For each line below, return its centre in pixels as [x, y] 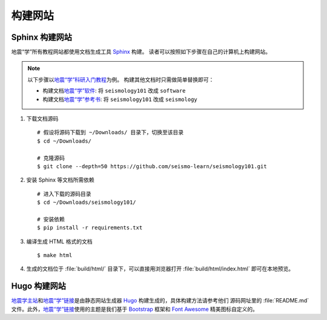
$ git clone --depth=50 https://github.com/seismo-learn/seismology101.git [152, 166]
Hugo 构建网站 [38, 286]
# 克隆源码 [51, 158]
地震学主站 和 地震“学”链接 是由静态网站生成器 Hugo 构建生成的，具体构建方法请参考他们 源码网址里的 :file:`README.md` [160, 301]
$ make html [55, 255]
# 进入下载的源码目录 [64, 194]
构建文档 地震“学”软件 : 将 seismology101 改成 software [114, 91]
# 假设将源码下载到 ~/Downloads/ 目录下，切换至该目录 [111, 132]
